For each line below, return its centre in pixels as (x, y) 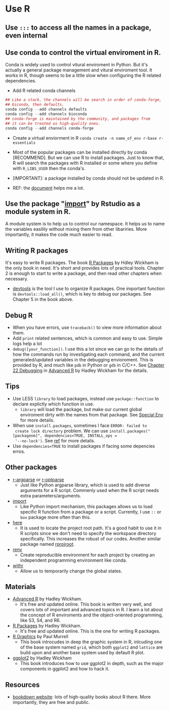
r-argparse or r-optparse (38, 479)
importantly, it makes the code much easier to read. (59, 235)
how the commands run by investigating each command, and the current (88, 354)
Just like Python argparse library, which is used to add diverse (85, 485)
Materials (20, 587)
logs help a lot (27, 343)
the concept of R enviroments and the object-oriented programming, (92, 615)
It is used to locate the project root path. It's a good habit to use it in (91, 528)
